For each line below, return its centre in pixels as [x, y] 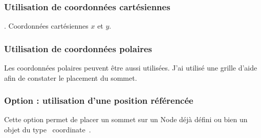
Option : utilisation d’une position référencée [99, 100]
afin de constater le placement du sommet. [71, 77]
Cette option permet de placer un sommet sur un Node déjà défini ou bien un [126, 119]
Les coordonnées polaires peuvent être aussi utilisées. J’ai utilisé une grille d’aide [131, 68]
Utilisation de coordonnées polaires [78, 48]
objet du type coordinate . [48, 130]
